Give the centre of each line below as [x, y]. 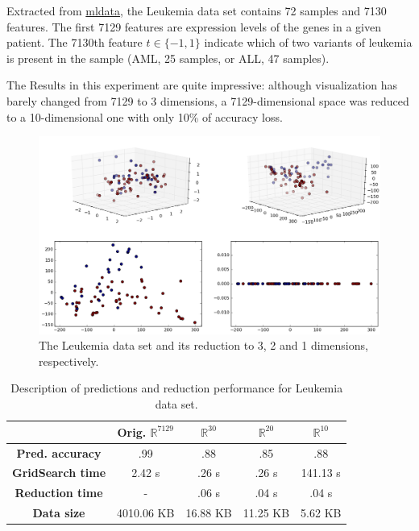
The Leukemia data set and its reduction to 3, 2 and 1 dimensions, [203, 345]
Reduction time [59, 493]
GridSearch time [59, 473]
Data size [59, 513]
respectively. [69, 361]
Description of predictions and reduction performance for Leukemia [177, 388]
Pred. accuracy [59, 452]
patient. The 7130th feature [75, 42]
